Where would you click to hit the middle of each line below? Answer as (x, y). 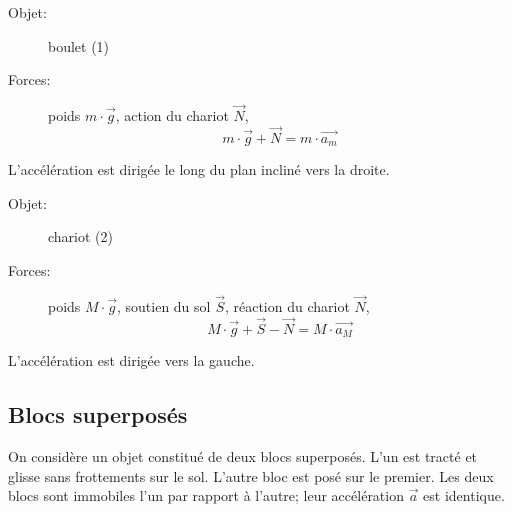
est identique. (464, 495)
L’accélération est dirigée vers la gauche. (131, 360)
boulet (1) (79, 45)
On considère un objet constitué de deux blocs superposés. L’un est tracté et (243, 455)
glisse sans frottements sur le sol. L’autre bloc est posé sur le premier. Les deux (251, 475)
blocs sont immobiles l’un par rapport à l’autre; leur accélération (206, 495)
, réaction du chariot (287, 305)
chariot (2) (80, 236)
